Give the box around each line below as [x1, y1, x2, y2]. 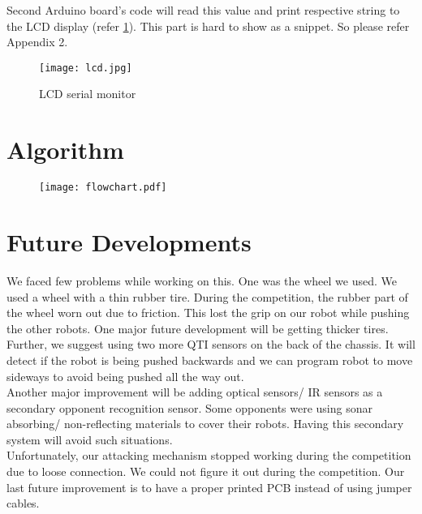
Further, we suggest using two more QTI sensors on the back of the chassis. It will [6, 336, 416, 353]
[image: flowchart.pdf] [39, 182, 167, 194]
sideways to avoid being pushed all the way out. [6, 367, 244, 384]
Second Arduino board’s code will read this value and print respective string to [6, 2, 400, 18]
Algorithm [6, 133, 124, 166]
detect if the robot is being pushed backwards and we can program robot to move [6, 351, 413, 368]
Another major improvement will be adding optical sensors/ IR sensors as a [6, 383, 383, 400]
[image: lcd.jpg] [39, 62, 132, 74]
